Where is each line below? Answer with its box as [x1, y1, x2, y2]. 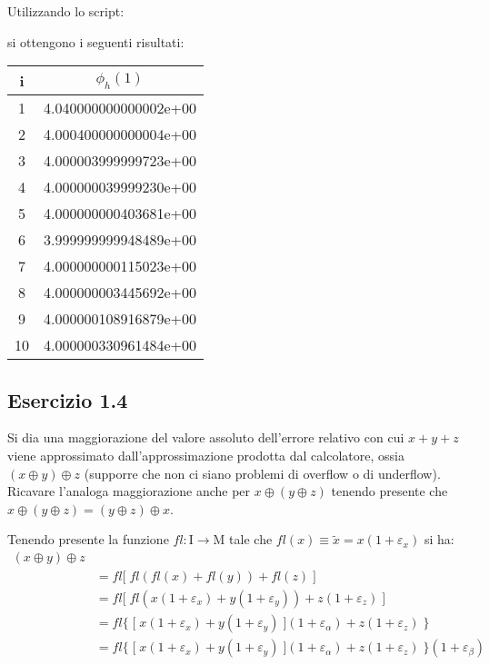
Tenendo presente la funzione [7, 530, 169, 549]
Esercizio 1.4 [7, 385, 128, 413]
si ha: [424, 530, 454, 549]
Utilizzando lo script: [7, 2, 125, 20]
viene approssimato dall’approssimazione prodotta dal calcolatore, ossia [7, 445, 404, 464]
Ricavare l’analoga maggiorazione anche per [7, 481, 251, 501]
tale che [229, 530, 273, 549]
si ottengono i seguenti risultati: [7, 32, 185, 51]
